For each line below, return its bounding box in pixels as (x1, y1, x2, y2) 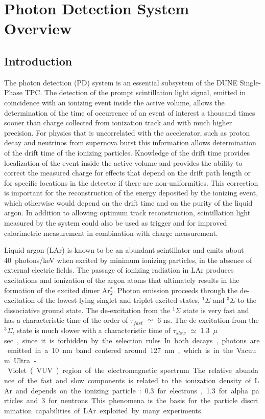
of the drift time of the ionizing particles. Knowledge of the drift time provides (4, 147, 250, 158)
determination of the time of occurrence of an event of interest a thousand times (4, 107, 255, 118)
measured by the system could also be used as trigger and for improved (4, 217, 227, 228)
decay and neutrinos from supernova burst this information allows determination (4, 137, 256, 148)
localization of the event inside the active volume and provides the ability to (4, 157, 243, 168)
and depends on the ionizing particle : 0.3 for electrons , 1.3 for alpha (15, 385, 248, 395)
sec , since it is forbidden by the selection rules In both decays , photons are (4, 335, 260, 345)
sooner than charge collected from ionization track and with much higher (4, 117, 232, 128)
